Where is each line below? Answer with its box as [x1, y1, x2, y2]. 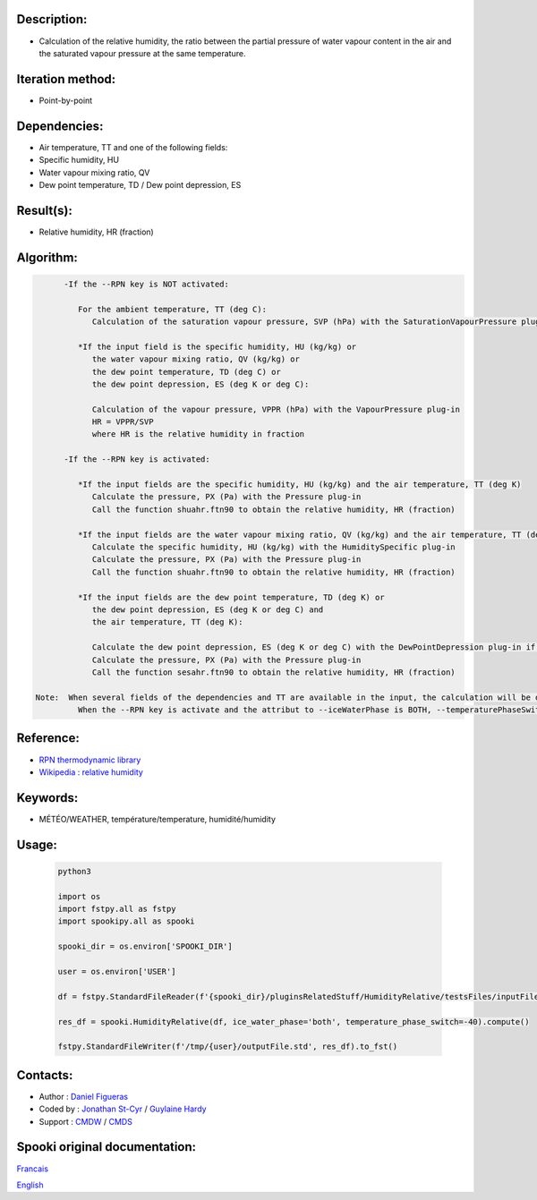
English [16, 1179, 44, 1190]
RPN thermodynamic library [38, 754, 141, 765]
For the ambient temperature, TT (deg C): [77, 304, 268, 314]
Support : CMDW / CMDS [38, 1116, 133, 1127]
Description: [16, 12, 88, 27]
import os [57, 891, 101, 901]
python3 [57, 866, 91, 876]
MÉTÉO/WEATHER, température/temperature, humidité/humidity [38, 813, 277, 824]
